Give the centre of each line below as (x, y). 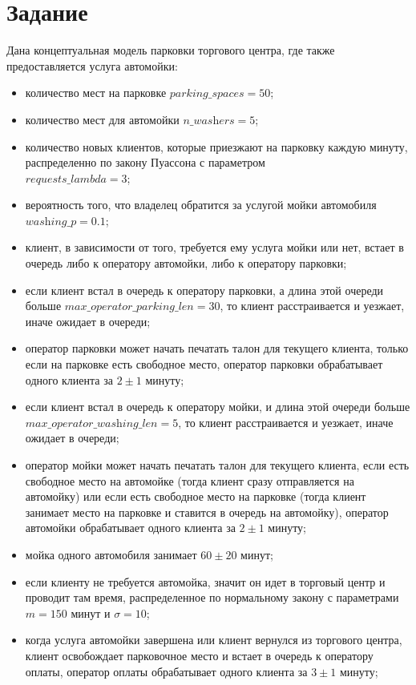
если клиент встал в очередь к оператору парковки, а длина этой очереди (204, 290)
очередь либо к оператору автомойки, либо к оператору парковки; (186, 263)
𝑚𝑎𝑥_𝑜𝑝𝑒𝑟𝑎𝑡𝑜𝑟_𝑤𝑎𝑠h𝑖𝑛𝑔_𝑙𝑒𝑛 (91, 423)
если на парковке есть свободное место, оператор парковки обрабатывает (204, 364)
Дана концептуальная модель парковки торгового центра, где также (171, 50)
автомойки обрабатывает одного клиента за (130, 528)
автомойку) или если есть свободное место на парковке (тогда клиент (196, 496)
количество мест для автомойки (102, 119)
